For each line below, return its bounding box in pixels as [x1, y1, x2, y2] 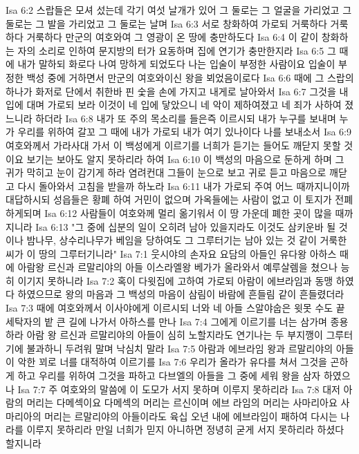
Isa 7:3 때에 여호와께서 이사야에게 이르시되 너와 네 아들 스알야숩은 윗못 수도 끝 [6, 301, 345, 315]
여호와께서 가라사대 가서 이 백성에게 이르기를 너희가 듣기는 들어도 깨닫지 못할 [6, 138, 341, 152]
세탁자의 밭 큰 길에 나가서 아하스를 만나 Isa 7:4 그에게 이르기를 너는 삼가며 [6, 314, 327, 328]
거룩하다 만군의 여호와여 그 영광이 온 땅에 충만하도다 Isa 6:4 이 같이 [26, 30, 319, 44]
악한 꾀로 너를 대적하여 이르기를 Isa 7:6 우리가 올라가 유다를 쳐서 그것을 [17, 354, 327, 369]
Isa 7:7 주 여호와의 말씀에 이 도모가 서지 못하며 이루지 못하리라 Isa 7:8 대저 [17, 381, 340, 396]
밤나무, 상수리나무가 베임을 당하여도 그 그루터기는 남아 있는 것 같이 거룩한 [26, 233, 347, 247]
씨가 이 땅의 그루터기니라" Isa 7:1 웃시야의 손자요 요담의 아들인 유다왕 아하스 [6, 246, 337, 261]
